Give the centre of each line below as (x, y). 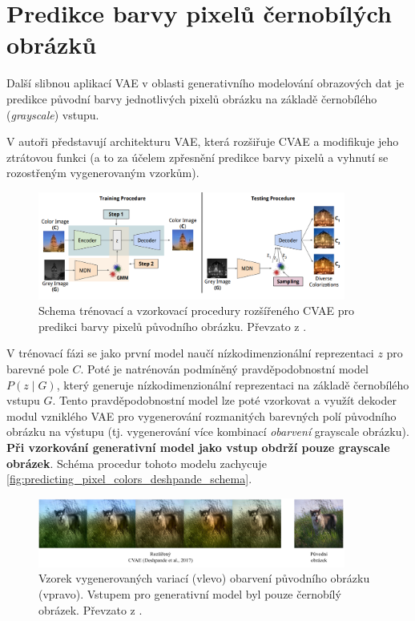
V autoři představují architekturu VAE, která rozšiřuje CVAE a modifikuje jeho (203, 141)
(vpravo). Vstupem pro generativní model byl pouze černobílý (190, 594)
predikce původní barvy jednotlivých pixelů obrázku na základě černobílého (192, 98)
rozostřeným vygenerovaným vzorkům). (103, 173)
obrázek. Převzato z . (91, 609)
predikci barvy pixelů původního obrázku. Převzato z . (173, 326)
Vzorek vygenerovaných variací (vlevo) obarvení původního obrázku (204, 578)
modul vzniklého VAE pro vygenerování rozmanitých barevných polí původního (201, 415)
